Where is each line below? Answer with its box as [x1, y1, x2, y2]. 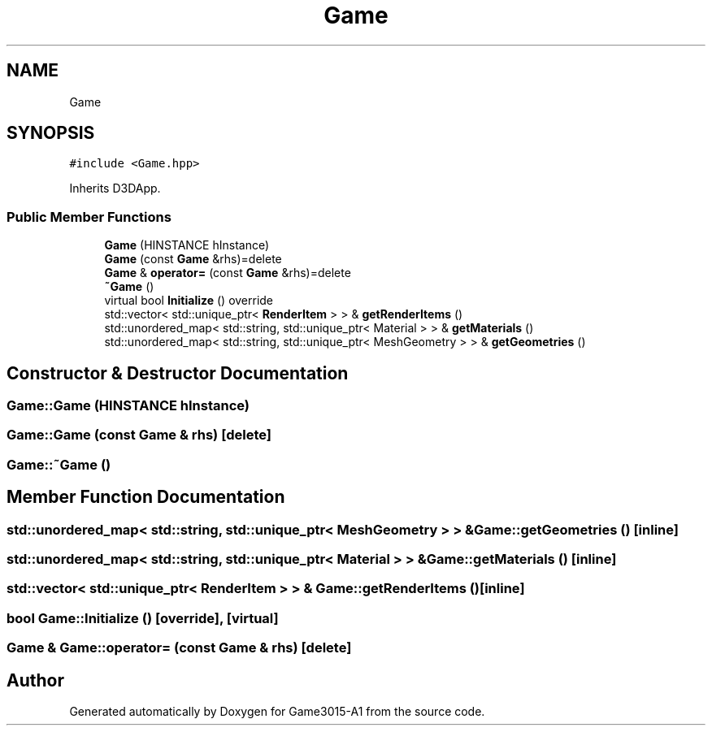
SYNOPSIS [7, 123, 95, 144]
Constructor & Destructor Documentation [7, 362, 349, 383]
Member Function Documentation [7, 487, 285, 508]
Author [7, 669, 64, 691]
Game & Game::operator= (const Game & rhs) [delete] [7, 639, 352, 656]
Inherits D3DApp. [69, 181, 161, 196]
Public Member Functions [7, 208, 171, 225]
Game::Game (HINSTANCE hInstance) [7, 397, 250, 414]
